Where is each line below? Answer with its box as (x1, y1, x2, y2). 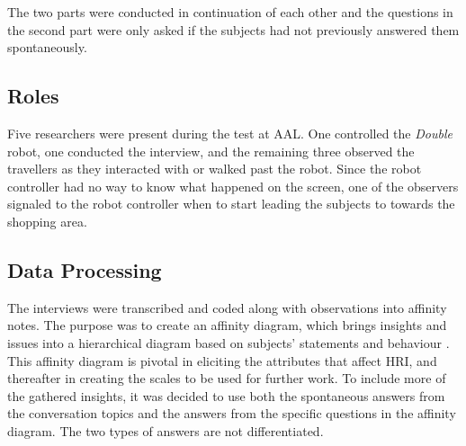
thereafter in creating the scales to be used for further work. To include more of (7, 369, 446, 388)
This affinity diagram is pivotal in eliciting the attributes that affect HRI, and (7, 351, 437, 370)
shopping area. (7, 211, 87, 230)
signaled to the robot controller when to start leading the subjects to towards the (7, 194, 455, 213)
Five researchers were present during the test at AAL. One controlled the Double (7, 123, 453, 142)
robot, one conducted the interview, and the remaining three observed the (7, 141, 415, 160)
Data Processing (7, 255, 162, 283)
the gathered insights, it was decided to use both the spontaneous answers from (7, 386, 445, 405)
